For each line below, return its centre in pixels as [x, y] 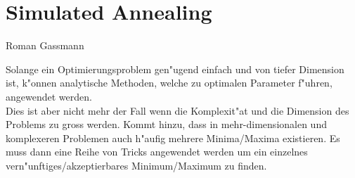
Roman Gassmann [45, 45]
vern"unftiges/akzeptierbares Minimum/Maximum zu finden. [136, 165]
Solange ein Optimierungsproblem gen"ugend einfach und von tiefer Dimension [175, 69]
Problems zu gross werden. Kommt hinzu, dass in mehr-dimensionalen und [166, 124]
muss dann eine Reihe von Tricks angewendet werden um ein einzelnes [157, 152]
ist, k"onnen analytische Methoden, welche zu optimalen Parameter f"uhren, [169, 83]
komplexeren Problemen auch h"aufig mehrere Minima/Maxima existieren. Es [173, 138]
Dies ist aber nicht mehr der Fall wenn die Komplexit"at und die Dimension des [177, 110]
